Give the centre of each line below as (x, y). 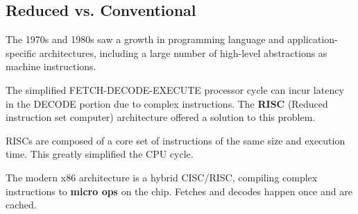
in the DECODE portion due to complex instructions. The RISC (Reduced (167, 103)
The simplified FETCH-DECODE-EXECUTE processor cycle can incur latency (175, 89)
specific (21, 52)
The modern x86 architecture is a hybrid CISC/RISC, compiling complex (162, 177)
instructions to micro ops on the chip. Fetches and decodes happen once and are (179, 191)
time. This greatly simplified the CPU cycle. (100, 154)
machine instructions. (51, 66)
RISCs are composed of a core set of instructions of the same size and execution (176, 140)
